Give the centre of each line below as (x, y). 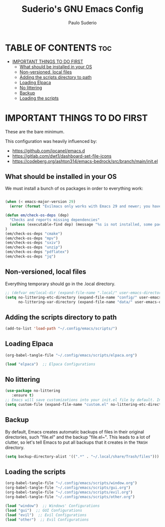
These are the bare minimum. (35, 132)
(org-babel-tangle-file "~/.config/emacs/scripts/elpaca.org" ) (71, 355)
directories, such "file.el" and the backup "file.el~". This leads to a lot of (78, 437)
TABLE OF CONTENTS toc (58, 48)
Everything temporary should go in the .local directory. (60, 284)
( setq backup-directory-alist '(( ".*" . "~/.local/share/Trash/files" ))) (82, 457)
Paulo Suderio (82, 23)
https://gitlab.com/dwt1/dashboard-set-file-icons (62, 156)
